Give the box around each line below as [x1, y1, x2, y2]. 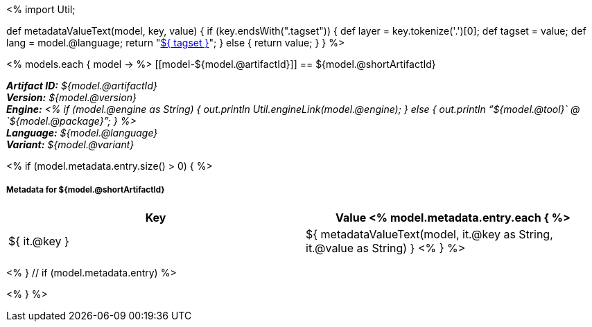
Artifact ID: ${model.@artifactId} [6, 80, 157, 91]
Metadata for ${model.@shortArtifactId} [6, 185, 165, 195]
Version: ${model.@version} [6, 91, 137, 103]
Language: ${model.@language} [6, 127, 158, 139]
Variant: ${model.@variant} [6, 139, 134, 150]
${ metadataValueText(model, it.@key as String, [306, 227, 553, 241]
